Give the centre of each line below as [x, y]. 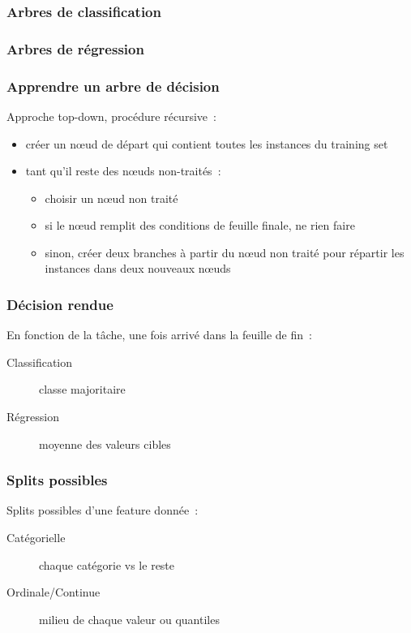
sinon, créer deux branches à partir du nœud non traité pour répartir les [225, 252]
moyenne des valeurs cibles [105, 444]
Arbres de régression [75, 48]
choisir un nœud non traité [111, 198]
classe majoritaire [82, 389]
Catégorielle [36, 538]
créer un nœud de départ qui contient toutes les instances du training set [207, 143]
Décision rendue [60, 304]
